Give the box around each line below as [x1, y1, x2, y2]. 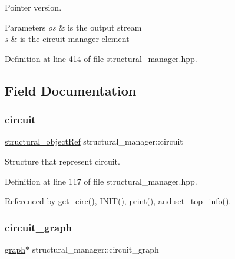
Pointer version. [5, 1, 62, 13]
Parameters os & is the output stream [5, 21, 142, 33]
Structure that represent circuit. [5, 155, 120, 167]
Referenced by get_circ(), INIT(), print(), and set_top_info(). [5, 195, 231, 207]
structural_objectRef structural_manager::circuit [5, 135, 183, 147]
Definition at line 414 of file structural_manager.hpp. [5, 52, 197, 64]
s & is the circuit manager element [5, 32, 130, 45]
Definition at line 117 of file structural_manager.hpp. [5, 175, 197, 187]
